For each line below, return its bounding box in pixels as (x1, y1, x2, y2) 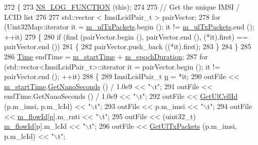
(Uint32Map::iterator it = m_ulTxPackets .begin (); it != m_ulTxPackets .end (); (4, 21, 254, 32)
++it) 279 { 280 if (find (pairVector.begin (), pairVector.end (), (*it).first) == (4, 31, 248, 42)
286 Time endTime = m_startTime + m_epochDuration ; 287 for (4, 51, 208, 61)
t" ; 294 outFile (207, 100, 252, 111)
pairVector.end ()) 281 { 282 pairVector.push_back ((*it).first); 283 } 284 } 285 (4, 41, 251, 52)
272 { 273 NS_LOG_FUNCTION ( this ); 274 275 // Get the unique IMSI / (4, 2, 240, 12)
